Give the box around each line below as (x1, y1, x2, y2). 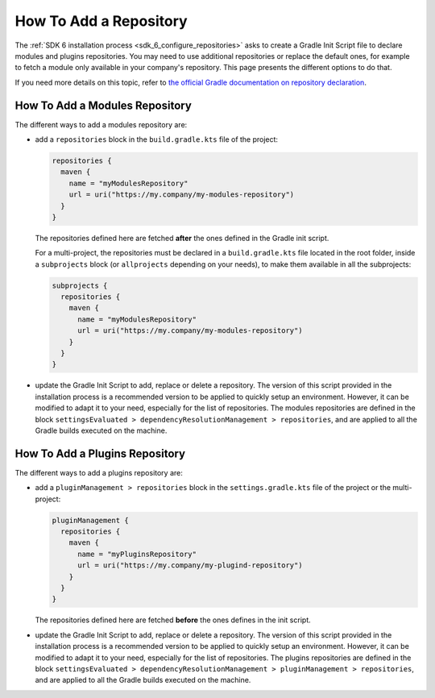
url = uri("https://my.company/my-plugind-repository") (77, 561, 303, 570)
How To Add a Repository (14, 12, 188, 30)
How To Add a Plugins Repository (14, 447, 185, 460)
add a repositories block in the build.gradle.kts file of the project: (35, 135, 278, 144)
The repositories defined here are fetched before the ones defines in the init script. (35, 615, 311, 625)
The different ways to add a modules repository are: (14, 119, 188, 129)
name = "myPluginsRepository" (77, 549, 197, 559)
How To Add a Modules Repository (14, 98, 193, 112)
